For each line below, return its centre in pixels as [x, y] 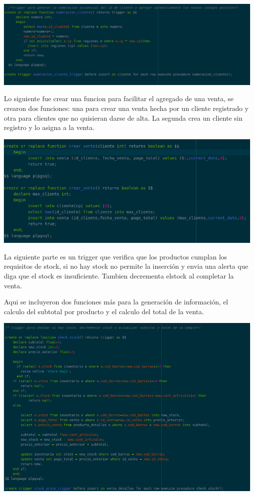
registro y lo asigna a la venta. [49, 127]
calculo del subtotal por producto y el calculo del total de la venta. [104, 311]
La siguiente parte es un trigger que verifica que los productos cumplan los [116, 256]
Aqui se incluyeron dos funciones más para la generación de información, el [116, 302]
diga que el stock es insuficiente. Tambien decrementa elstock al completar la [119, 275]
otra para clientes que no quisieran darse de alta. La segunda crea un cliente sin [123, 118]
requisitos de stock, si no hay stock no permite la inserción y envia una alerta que [126, 266]
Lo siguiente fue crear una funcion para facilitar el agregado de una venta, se [119, 98]
